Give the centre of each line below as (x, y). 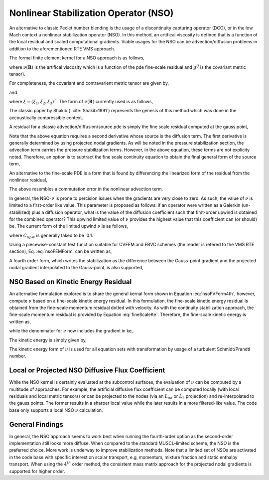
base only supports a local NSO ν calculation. (56, 410)
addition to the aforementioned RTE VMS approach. (62, 49)
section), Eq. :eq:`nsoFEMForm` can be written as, (61, 251)
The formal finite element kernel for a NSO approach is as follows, (77, 58)
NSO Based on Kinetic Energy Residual (70, 282)
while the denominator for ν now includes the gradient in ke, (71, 331)
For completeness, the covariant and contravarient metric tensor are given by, (89, 83)
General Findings (36, 424)
